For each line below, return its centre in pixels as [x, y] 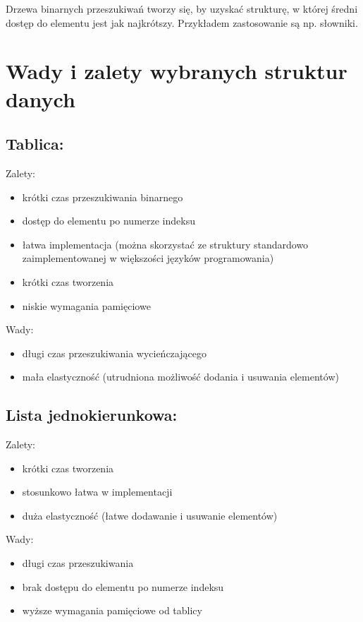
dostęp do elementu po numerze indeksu [109, 221]
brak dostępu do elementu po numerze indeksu [123, 586]
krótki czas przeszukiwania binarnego [103, 197]
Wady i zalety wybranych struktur [177, 71]
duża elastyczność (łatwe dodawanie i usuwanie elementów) [150, 515]
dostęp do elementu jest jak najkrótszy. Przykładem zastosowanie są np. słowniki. [182, 22]
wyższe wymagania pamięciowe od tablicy [112, 610]
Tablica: [35, 144]
